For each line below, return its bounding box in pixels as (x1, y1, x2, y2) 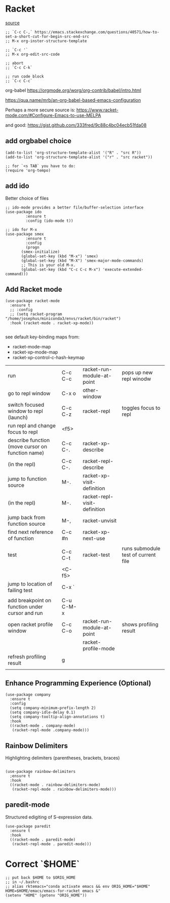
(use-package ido (5, 209, 42, 214)
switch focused (8, 401, 45, 408)
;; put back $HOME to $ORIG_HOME (5, 875, 76, 880)
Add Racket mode (5, 285, 62, 294)
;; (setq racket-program (10, 312, 62, 317)
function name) (8, 449, 45, 456)
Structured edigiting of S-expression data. (5, 814, 93, 820)
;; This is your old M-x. (21, 262, 76, 267)
